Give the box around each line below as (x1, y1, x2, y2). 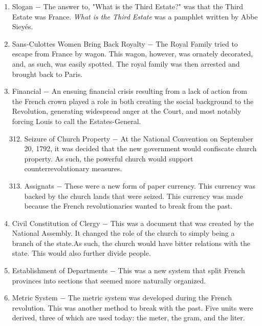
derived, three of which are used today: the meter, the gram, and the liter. (12, 312, 245, 323)
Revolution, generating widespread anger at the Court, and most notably (12, 106, 242, 116)
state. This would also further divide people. (12, 248, 151, 258)
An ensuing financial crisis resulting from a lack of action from (51, 86, 247, 96)
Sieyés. (12, 21, 33, 32)
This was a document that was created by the (110, 217, 254, 228)
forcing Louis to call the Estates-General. (12, 115, 141, 126)
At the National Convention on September (120, 133, 253, 144)
